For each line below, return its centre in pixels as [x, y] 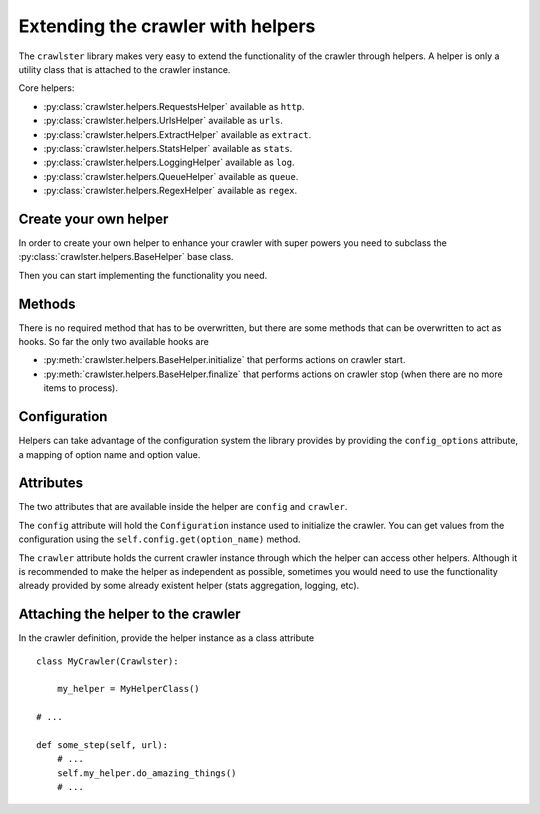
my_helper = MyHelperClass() [128, 689]
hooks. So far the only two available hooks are [113, 342]
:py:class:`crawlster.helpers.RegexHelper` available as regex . [170, 191]
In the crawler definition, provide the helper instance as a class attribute [166, 638]
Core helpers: [46, 88]
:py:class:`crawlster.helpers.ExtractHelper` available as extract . [177, 134]
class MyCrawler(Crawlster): [107, 661]
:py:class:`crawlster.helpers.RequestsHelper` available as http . [174, 106]
